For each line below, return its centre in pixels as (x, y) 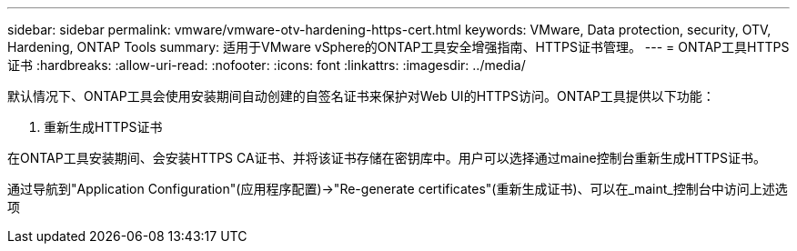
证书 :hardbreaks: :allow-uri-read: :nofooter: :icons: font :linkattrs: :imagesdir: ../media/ (267, 65)
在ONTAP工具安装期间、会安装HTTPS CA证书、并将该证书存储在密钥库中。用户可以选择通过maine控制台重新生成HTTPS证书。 (387, 158)
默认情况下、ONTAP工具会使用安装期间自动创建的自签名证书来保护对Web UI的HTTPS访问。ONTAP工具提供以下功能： (361, 96)
